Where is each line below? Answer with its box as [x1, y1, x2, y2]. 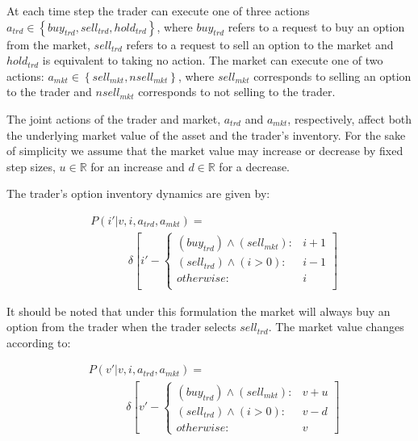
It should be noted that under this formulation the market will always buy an [6, 302, 391, 319]
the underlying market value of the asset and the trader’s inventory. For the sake [6, 126, 406, 143]
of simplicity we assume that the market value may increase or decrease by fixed [6, 142, 403, 159]
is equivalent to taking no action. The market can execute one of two [42, 52, 383, 69]
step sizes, [6, 157, 56, 174]
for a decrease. [219, 157, 291, 174]
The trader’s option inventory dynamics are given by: [6, 185, 270, 202]
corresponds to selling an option [253, 67, 412, 84]
